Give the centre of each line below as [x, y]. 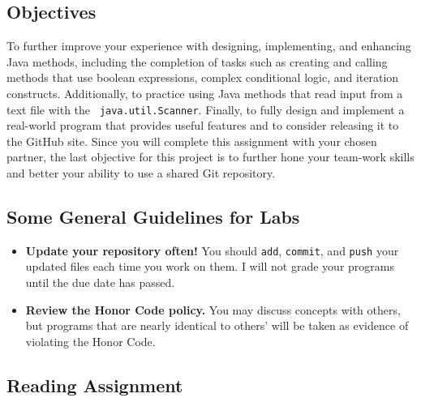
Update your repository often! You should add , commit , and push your [212, 250]
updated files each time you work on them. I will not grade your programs [210, 266]
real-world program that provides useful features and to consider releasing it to [203, 125]
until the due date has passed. [100, 282]
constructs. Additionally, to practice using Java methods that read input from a [205, 93]
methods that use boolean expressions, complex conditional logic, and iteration [203, 77]
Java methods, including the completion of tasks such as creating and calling [197, 61]
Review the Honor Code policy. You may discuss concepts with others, [213, 309]
